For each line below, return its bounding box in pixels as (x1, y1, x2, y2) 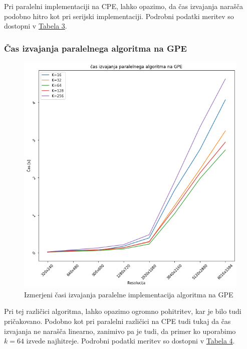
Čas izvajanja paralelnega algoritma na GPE (4, 42, 187, 54)
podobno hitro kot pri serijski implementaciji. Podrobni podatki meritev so (4, 11, 234, 21)
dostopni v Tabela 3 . (4, 21, 67, 31)
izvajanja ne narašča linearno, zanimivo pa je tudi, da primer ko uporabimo (4, 325, 236, 336)
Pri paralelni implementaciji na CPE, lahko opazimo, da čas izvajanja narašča (4, 1, 243, 11)
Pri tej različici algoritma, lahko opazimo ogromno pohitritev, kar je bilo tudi (4, 306, 241, 316)
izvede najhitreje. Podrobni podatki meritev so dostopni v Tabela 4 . (26, 335, 235, 346)
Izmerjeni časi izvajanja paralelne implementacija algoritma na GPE (24, 289, 233, 299)
